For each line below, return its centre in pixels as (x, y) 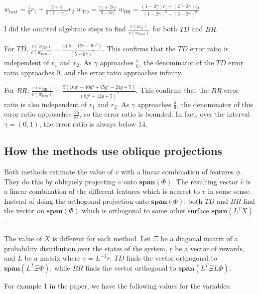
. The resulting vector (205, 181)
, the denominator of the (177, 62)
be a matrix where (53, 258)
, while (60, 267)
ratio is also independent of (46, 104)
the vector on (24, 211)
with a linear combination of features (178, 172)
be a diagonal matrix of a (199, 238)
